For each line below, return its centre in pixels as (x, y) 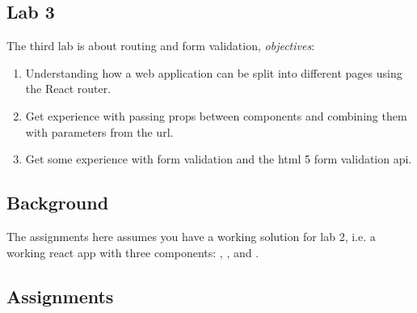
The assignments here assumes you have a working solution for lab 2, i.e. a (191, 236)
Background (58, 203)
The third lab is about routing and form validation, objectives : (161, 46)
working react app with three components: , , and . (133, 252)
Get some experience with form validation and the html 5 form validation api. (219, 159)
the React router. (68, 89)
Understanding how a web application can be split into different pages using (214, 72)
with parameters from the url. (99, 131)
